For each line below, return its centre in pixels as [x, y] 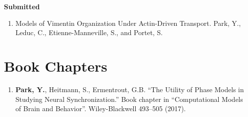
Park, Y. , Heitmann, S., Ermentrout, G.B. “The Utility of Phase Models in [130, 89]
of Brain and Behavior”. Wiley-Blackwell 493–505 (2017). [101, 108]
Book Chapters [56, 66]
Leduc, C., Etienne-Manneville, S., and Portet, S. [89, 32]
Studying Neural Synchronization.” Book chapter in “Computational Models [129, 99]
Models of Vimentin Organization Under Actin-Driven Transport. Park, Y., [128, 23]
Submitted [22, 6]
